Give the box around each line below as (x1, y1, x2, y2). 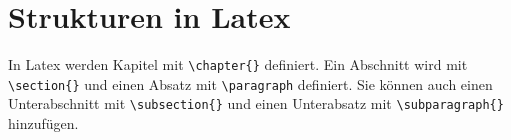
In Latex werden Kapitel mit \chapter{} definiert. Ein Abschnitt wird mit (8, 54, 468, 75)
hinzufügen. (8, 113, 79, 134)
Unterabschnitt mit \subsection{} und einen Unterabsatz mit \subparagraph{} (8, 93, 504, 114)
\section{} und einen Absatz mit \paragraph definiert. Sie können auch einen (8, 73, 493, 94)
